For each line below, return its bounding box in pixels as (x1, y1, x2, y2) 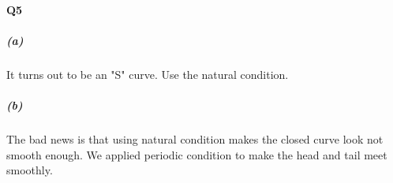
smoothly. (6, 162, 53, 178)
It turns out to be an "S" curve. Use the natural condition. (6, 65, 289, 82)
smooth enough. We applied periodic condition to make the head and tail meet (6, 146, 387, 162)
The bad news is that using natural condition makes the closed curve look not (6, 130, 384, 147)
